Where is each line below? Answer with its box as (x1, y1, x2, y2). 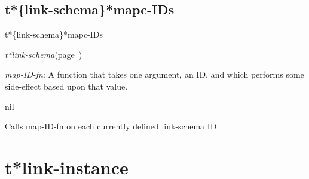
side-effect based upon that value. (5, 79, 128, 92)
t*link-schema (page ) (5, 48, 82, 60)
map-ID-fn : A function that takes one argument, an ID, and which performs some (5, 68, 304, 81)
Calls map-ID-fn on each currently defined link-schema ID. (5, 120, 219, 132)
